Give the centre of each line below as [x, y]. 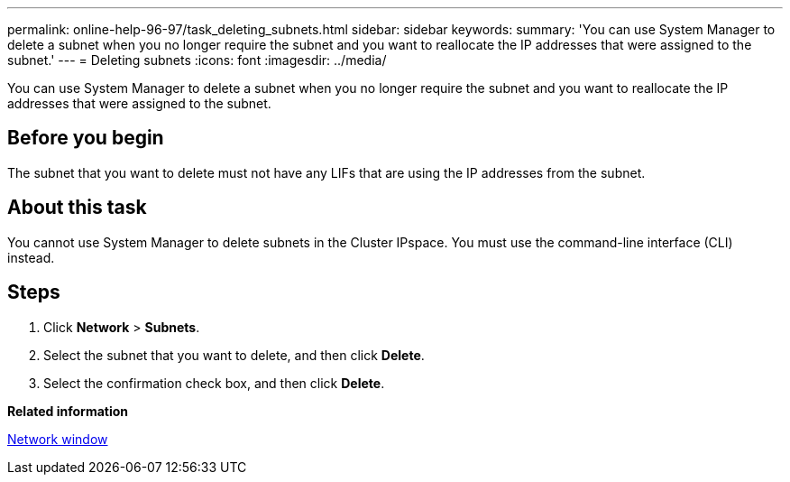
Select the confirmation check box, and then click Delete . [214, 383]
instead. [31, 257]
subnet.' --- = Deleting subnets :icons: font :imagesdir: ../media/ [197, 60]
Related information [68, 411]
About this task [77, 208]
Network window [58, 439]
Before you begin [86, 138]
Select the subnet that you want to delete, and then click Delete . [234, 355]
